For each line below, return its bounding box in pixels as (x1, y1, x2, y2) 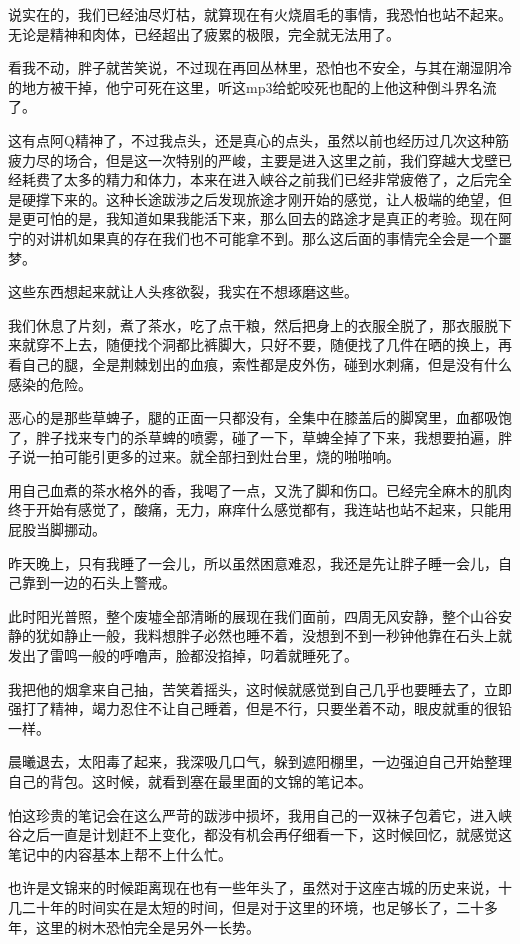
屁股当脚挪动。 (8, 519, 106, 540)
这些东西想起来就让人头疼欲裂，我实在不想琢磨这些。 (8, 281, 358, 302)
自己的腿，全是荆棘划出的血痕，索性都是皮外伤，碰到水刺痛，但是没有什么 (21, 353, 512, 374)
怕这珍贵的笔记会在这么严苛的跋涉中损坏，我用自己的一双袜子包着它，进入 (8, 804, 498, 825)
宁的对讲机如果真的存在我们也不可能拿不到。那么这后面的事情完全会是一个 (8, 227, 498, 248)
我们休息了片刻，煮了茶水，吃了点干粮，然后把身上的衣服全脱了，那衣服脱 (8, 314, 498, 335)
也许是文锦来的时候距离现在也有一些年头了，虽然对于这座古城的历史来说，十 (8, 877, 512, 898)
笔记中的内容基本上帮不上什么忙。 (8, 843, 232, 864)
